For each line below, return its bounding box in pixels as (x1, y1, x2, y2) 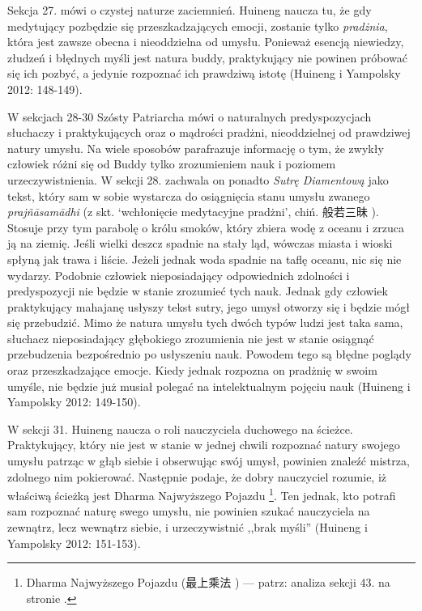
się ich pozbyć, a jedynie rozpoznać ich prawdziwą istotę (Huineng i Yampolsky (7, 65, 401, 82)
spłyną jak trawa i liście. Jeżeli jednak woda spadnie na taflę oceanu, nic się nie (7, 250, 402, 267)
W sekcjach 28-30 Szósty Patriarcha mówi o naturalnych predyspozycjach (7, 108, 372, 125)
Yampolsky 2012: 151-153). (7, 534, 141, 551)
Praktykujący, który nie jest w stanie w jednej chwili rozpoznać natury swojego (7, 436, 400, 453)
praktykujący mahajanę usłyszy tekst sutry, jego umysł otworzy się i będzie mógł (7, 298, 410, 315)
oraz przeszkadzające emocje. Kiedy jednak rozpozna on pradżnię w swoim (7, 362, 377, 379)
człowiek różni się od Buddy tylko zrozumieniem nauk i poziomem (7, 155, 336, 172)
